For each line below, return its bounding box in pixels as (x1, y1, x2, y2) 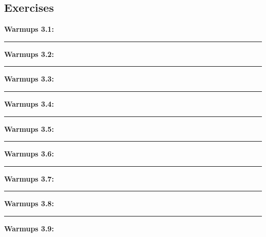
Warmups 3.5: (4, 123, 54, 134)
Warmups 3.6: (4, 148, 54, 159)
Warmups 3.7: (4, 173, 54, 184)
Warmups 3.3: (4, 73, 54, 84)
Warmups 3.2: (4, 48, 54, 59)
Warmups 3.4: (4, 98, 54, 109)
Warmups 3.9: (4, 223, 54, 233)
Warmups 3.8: (4, 198, 54, 209)
